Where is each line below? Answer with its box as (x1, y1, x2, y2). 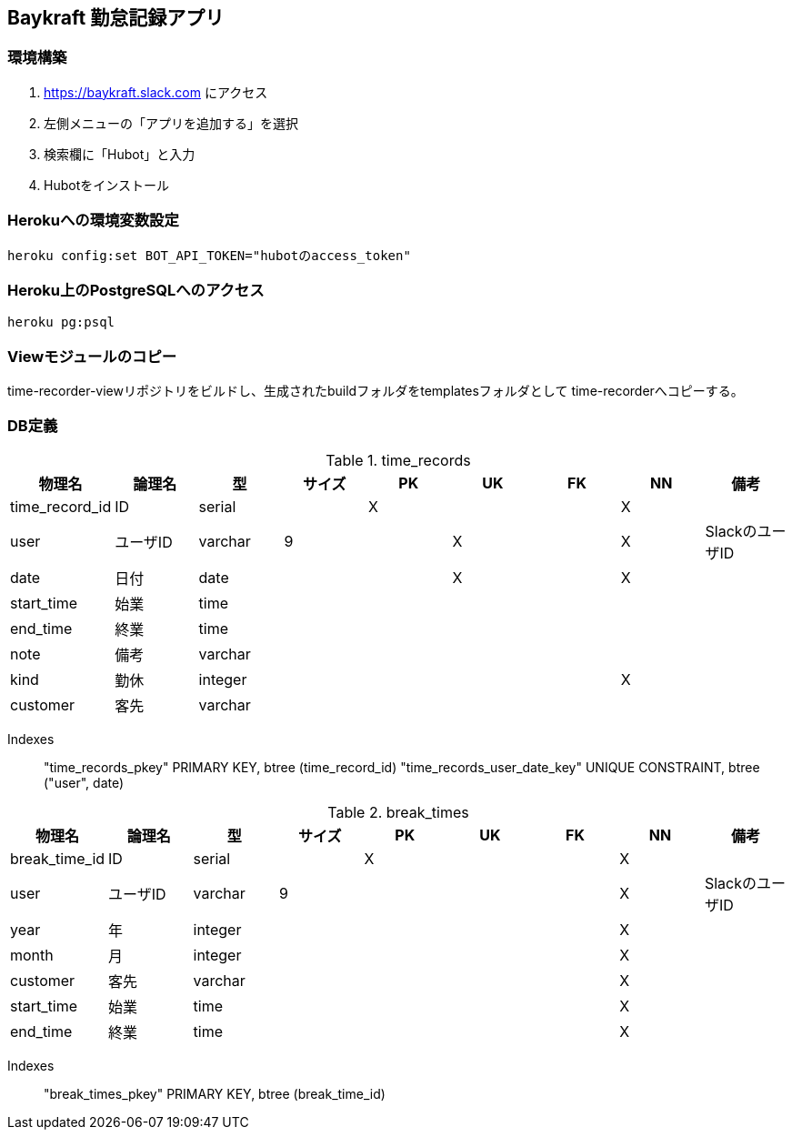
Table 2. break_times (327, 802, 469, 821)
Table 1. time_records (326, 450, 471, 469)
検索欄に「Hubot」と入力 (44, 146, 195, 162)
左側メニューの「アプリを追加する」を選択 (44, 115, 298, 131)
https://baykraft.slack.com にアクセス (44, 84, 268, 100)
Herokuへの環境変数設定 (7, 211, 179, 230)
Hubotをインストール (44, 176, 169, 193)
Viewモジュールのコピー (7, 347, 177, 366)
